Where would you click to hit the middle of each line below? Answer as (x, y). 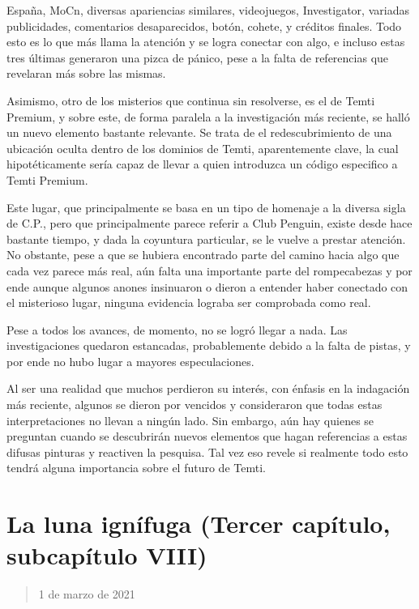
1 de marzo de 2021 (87, 594)
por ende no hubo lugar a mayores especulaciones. (130, 361)
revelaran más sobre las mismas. (86, 73)
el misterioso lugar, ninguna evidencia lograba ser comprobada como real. (189, 302)
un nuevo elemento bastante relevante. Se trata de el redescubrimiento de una (199, 132)
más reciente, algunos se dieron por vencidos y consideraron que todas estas (195, 405)
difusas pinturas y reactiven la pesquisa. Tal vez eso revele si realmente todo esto (207, 451)
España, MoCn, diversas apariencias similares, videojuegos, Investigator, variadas (208, 10)
